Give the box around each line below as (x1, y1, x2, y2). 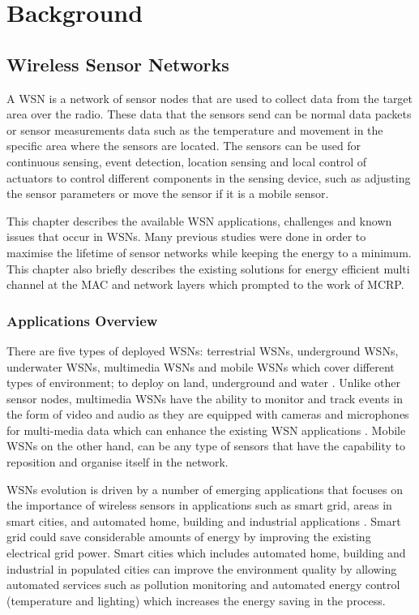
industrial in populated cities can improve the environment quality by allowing (6, 560, 397, 577)
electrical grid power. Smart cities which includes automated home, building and (6, 544, 406, 561)
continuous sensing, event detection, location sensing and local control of (6, 153, 367, 170)
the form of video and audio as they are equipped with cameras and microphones (6, 406, 409, 423)
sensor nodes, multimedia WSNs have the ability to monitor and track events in (6, 389, 403, 406)
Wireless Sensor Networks (6, 51, 229, 76)
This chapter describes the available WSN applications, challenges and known (6, 212, 392, 229)
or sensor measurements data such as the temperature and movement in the (6, 121, 383, 138)
